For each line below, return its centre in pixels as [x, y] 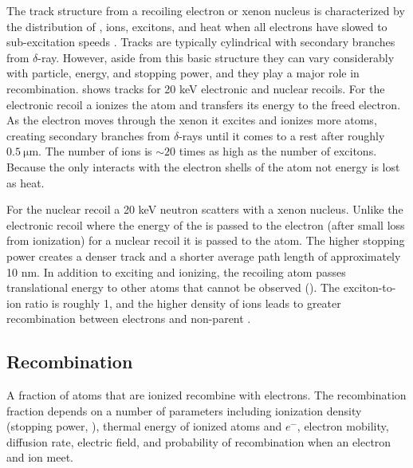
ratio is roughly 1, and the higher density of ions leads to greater [183, 303]
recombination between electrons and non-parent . [129, 319]
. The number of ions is [95, 151]
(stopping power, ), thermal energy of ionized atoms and [144, 426]
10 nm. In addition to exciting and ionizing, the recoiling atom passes [176, 271]
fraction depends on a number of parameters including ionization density [184, 410]
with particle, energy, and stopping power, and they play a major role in [183, 73]
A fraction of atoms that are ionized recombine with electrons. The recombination [206, 395]
